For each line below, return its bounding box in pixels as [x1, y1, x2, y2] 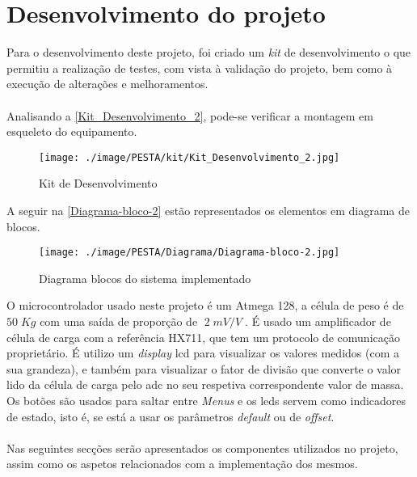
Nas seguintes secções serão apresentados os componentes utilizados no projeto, [6, 439, 398, 456]
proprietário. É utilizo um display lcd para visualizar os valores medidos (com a [6, 344, 399, 361]
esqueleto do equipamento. [6, 123, 137, 140]
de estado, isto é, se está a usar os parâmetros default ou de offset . [6, 407, 335, 424]
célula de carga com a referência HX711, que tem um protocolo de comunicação [6, 328, 400, 345]
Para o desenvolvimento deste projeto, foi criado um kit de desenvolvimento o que [6, 44, 411, 61]
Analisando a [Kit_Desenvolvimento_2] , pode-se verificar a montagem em [6, 107, 373, 124]
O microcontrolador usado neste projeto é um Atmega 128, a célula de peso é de [6, 297, 404, 314]
